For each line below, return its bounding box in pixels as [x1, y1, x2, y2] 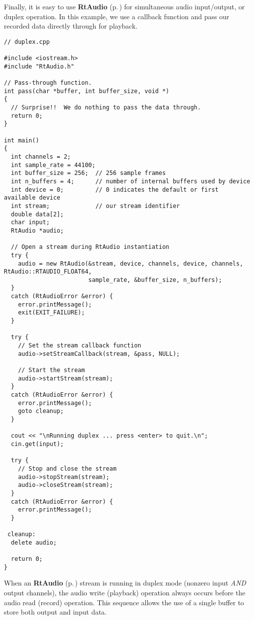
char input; [11, 219, 50, 226]
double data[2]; [11, 210, 64, 218]
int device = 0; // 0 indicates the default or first [11, 186, 219, 193]
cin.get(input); [11, 440, 64, 448]
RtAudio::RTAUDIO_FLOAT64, [4, 268, 92, 276]
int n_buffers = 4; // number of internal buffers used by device [11, 177, 251, 185]
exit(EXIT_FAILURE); [18, 309, 85, 316]
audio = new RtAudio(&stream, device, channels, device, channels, [18, 260, 243, 267]
